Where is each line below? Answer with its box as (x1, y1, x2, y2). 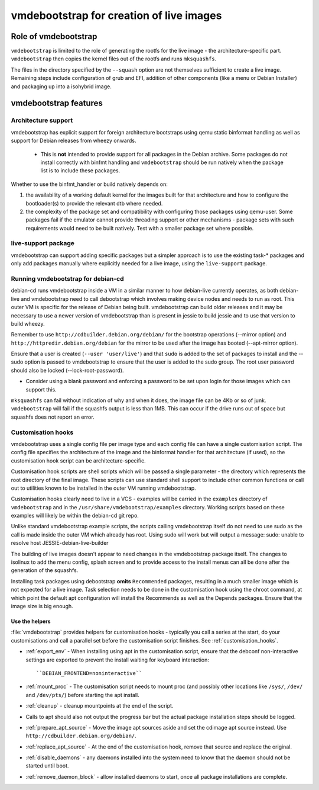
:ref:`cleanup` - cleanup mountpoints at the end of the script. (25, 702, 174, 709)
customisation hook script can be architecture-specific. (11, 457, 146, 464)
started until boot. (25, 762, 69, 769)
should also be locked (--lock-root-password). (11, 367, 124, 374)
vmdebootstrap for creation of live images (11, 9, 222, 22)
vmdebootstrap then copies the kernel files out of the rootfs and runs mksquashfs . (11, 55, 217, 62)
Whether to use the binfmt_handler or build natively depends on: (11, 181, 168, 188)
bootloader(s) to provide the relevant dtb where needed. (25, 200, 163, 207)
